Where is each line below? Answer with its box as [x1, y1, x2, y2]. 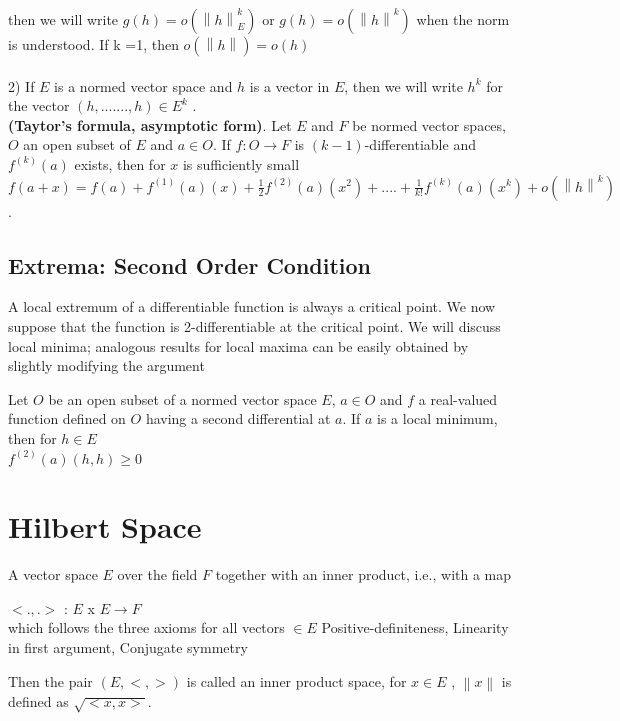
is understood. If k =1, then [8, 34, 179, 54]
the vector [8, 95, 70, 116]
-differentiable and [364, 134, 476, 155]
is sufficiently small [182, 153, 300, 174]
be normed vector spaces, [352, 114, 506, 135]
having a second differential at [145, 408, 331, 429]
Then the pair [8, 670, 93, 691]
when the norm [416, 9, 510, 29]
